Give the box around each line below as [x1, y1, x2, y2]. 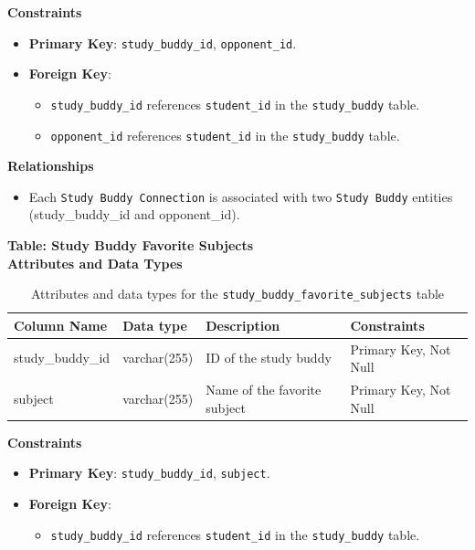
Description [206, 315, 280, 334]
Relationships [7, 156, 94, 175]
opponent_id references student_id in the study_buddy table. [50, 125, 400, 144]
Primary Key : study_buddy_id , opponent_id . [28, 33, 297, 52]
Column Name [14, 315, 108, 334]
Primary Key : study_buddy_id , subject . [28, 463, 270, 482]
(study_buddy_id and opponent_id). [28, 205, 240, 224]
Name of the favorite [206, 380, 322, 399]
